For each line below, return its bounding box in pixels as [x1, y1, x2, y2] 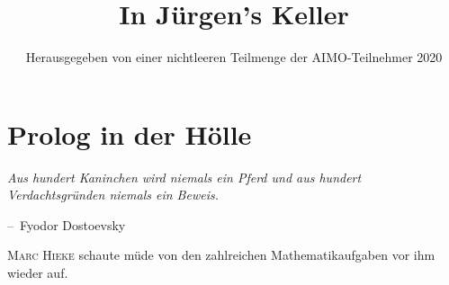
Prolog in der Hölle [7, 115, 252, 152]
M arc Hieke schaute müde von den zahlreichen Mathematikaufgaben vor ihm [7, 245, 436, 264]
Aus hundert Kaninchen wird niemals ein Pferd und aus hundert [7, 167, 362, 186]
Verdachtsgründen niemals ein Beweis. [7, 185, 219, 204]
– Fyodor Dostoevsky [7, 215, 126, 234]
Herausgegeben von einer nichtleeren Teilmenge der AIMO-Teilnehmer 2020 [25, 48, 443, 67]
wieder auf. [7, 263, 68, 282]
